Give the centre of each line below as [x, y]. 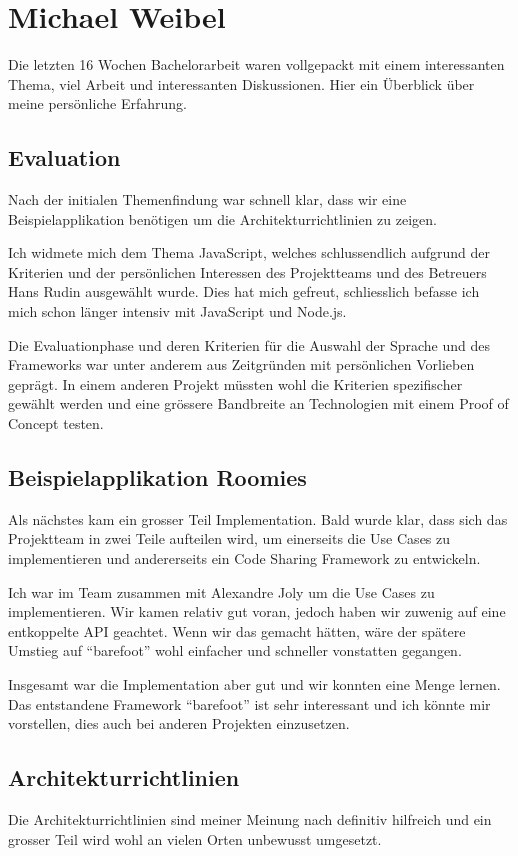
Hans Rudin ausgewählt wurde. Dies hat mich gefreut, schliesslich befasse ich [244, 291]
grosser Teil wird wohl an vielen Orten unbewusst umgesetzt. [195, 838]
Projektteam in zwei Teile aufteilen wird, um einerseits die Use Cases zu [229, 538]
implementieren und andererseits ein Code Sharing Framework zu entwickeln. [244, 558]
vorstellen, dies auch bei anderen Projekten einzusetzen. [179, 723]
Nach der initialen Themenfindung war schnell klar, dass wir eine [207, 199]
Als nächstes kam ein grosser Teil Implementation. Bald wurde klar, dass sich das [258, 518]
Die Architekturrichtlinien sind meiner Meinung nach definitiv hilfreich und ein [250, 818]
